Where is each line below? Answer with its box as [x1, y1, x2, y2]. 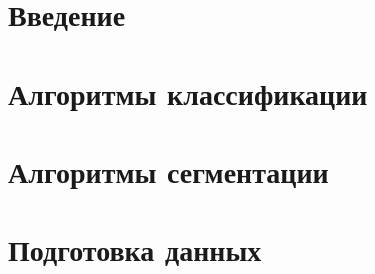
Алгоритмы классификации [8, 72, 368, 113]
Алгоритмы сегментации [8, 150, 329, 191]
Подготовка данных [8, 229, 262, 270]
